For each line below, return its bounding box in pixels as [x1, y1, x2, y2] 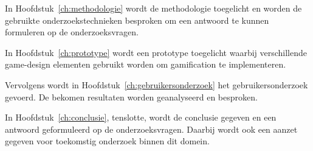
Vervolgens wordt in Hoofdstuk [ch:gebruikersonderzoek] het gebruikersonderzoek [5, 78, 308, 91]
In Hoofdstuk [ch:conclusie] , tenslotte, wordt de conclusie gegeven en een [5, 111, 277, 124]
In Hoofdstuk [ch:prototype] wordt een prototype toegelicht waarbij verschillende [5, 46, 308, 58]
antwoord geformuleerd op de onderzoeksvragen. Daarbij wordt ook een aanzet [5, 122, 298, 135]
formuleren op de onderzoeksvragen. [5, 26, 139, 38]
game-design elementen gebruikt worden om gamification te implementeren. [5, 58, 286, 71]
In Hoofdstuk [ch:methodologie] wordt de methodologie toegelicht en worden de [5, 2, 302, 14]
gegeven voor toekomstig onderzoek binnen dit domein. [5, 135, 210, 147]
